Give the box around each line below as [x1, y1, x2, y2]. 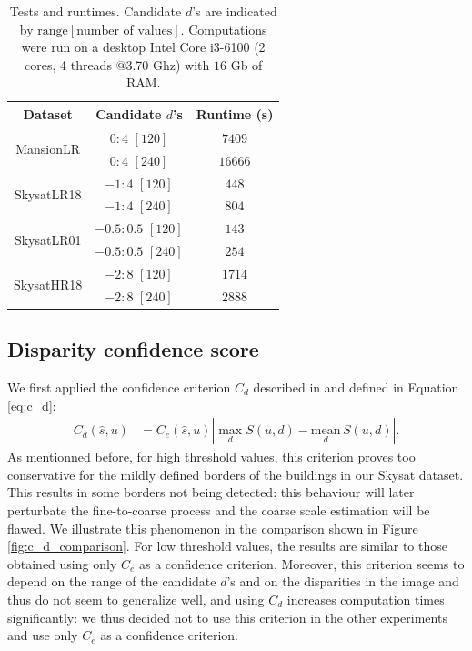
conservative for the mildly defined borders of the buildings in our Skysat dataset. [7, 464, 464, 483]
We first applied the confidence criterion [7, 378, 231, 397]
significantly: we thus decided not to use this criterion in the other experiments [7, 607, 447, 626]
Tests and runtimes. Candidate [9, 2, 182, 20]
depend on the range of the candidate [7, 572, 216, 591]
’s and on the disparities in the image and [226, 572, 459, 591]
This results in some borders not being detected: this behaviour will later [7, 483, 415, 502]
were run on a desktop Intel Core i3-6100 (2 [21, 37, 266, 56]
